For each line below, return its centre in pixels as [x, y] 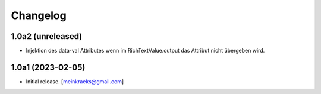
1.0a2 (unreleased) [47, 36]
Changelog [39, 15]
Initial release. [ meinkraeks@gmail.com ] [75, 81]
